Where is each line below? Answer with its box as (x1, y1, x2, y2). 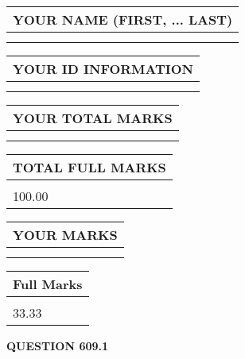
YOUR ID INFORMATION (13, 60, 193, 78)
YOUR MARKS (13, 226, 118, 244)
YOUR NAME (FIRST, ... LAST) (13, 10, 233, 29)
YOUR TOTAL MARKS (13, 109, 173, 127)
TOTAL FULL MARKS (13, 158, 166, 176)
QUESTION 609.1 (6, 338, 109, 353)
